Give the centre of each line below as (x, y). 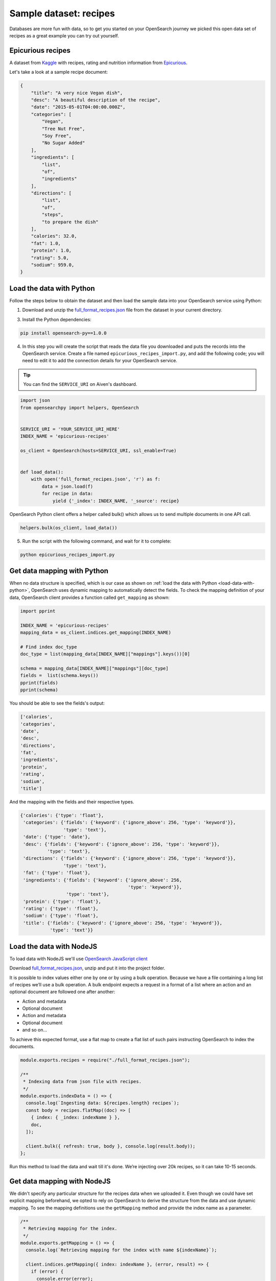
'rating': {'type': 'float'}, (61, 909)
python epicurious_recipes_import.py (67, 554)
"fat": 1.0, (46, 243)
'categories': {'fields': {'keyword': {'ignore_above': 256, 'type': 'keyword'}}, (130, 823)
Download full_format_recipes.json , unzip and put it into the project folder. (87, 968)
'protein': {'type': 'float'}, (62, 901)
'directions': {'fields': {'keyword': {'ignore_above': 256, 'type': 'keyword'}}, (130, 859)
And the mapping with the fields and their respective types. (72, 802)
